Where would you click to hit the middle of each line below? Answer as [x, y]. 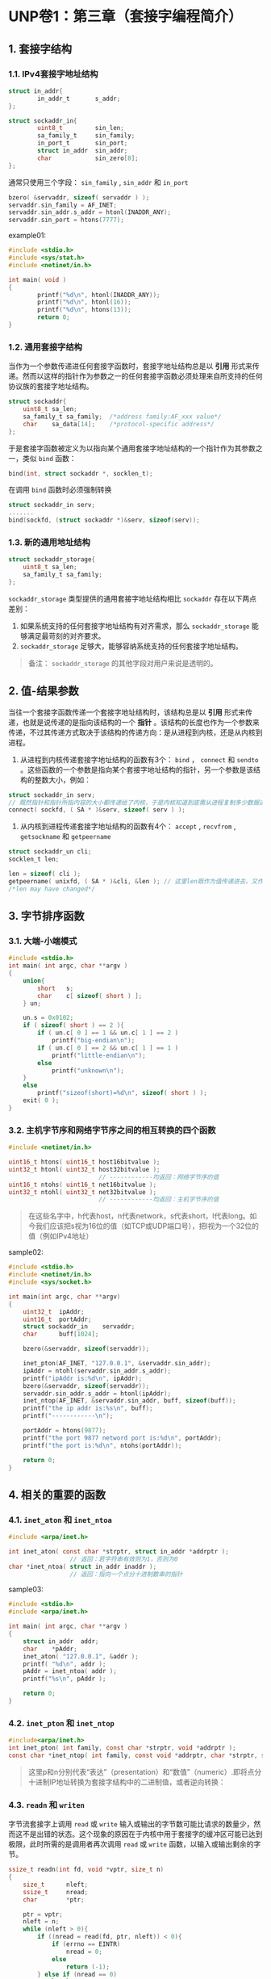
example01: [27, 236]
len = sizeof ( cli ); [45, 874]
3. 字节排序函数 [46, 916]
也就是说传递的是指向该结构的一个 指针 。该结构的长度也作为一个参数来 [141, 722]
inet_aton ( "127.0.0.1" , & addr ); [81, 1656]
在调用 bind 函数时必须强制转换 [60, 490]
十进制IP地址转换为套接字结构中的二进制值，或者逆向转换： [127, 1782]
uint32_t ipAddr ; [54, 1312]
